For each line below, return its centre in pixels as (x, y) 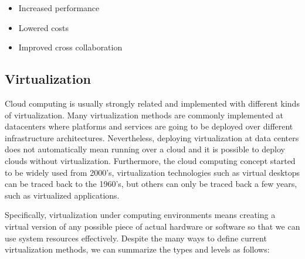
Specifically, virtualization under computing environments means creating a (140, 215)
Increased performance (59, 8)
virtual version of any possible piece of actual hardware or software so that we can (152, 226)
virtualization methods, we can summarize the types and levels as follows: (137, 249)
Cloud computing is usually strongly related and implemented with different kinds (152, 103)
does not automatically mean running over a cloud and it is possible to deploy (145, 149)
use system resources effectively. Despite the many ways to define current (136, 238)
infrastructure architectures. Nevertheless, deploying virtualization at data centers (152, 137)
